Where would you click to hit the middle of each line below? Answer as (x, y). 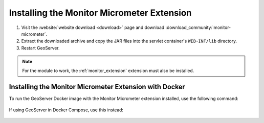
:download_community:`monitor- (198, 27)
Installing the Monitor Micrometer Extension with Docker (97, 87)
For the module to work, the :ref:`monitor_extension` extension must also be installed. (108, 71)
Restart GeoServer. (40, 48)
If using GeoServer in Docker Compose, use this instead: (66, 110)
